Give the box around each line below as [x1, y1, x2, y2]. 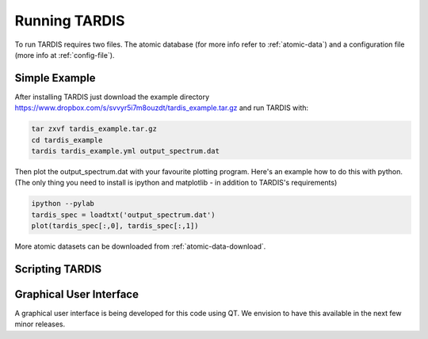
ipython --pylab [31, 199, 95, 208]
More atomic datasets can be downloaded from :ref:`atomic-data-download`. [14, 242, 266, 251]
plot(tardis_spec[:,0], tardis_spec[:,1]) [31, 222, 199, 230]
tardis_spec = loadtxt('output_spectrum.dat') [31, 210, 216, 219]
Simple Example [14, 71, 96, 85]
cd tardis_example [31, 135, 103, 144]
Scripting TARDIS [14, 262, 102, 276]
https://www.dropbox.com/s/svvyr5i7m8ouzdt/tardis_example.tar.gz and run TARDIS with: [14, 103, 309, 112]
